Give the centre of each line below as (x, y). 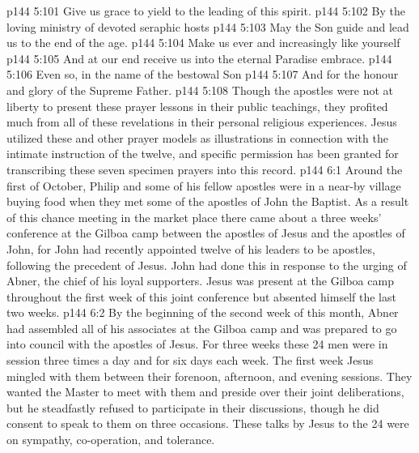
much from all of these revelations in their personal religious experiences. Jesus (202, 122)
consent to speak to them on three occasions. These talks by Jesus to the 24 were (208, 423)
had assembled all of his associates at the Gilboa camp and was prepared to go (202, 328)
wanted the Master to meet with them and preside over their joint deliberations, (205, 392)
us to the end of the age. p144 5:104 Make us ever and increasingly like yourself (203, 43)
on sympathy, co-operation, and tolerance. (111, 440)
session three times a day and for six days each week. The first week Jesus (190, 360)
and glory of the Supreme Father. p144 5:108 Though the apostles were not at (200, 90)
